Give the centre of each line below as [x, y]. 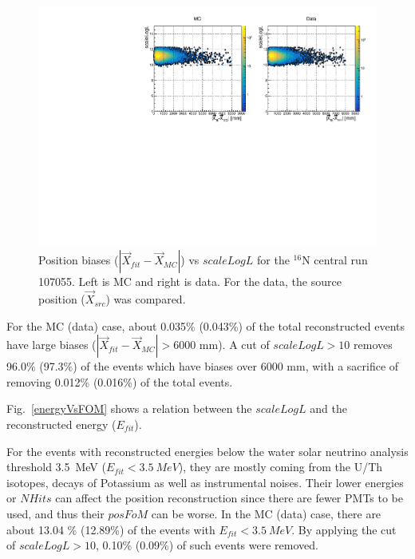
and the [328, 408]
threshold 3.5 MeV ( [56, 467]
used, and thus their [55, 513]
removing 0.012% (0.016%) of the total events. [120, 381]
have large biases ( [51, 345]
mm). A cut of [234, 345]
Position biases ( [79, 260]
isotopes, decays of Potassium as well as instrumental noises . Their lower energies [205, 482]
